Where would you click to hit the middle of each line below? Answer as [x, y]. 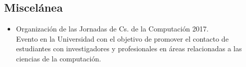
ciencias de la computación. [59, 58]
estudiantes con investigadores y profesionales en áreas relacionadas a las [129, 48]
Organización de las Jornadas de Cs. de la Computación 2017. [112, 29]
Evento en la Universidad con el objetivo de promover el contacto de [122, 38]
